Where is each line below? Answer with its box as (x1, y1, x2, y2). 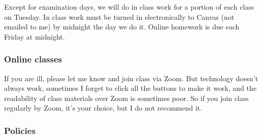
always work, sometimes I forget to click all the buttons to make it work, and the (4, 83, 256, 93)
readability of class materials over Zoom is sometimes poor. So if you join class (4, 92, 249, 103)
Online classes (4, 53, 62, 65)
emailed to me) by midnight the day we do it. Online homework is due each (4, 21, 240, 32)
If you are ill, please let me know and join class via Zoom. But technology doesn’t (4, 73, 258, 83)
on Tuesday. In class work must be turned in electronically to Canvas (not (4, 11, 235, 22)
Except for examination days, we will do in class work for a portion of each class (4, 2, 254, 12)
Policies (4, 124, 36, 136)
